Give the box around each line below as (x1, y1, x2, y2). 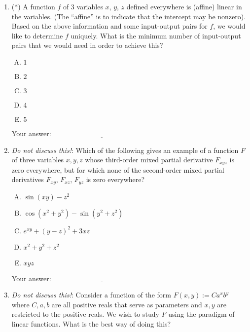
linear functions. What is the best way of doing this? (11, 319, 171, 329)
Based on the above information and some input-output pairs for (11, 21, 208, 31)
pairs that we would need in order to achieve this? (11, 40, 163, 50)
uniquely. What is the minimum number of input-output (71, 30, 241, 40)
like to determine (11, 30, 63, 40)
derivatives (11, 174, 44, 184)
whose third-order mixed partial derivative (85, 154, 213, 165)
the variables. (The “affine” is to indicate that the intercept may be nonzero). (11, 11, 246, 21)
